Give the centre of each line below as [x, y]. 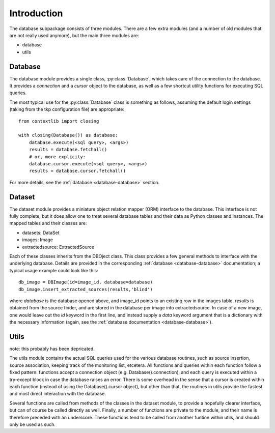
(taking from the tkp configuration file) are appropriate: [67, 109]
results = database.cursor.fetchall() [77, 171]
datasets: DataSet [41, 233]
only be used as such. [33, 424]
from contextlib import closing [59, 121]
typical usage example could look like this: [54, 270]
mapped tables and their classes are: [48, 223]
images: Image [38, 240]
